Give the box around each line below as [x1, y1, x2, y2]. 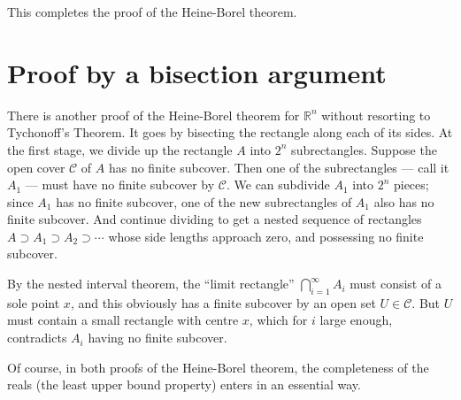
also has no [373, 192, 434, 211]
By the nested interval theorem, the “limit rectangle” [7, 274, 295, 293]
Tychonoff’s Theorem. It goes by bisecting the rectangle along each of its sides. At [7, 123, 453, 142]
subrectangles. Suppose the [291, 140, 437, 158]
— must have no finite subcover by [25, 175, 215, 194]
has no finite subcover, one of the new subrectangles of [56, 192, 352, 211]
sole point [7, 293, 60, 312]
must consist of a [350, 274, 442, 293]
